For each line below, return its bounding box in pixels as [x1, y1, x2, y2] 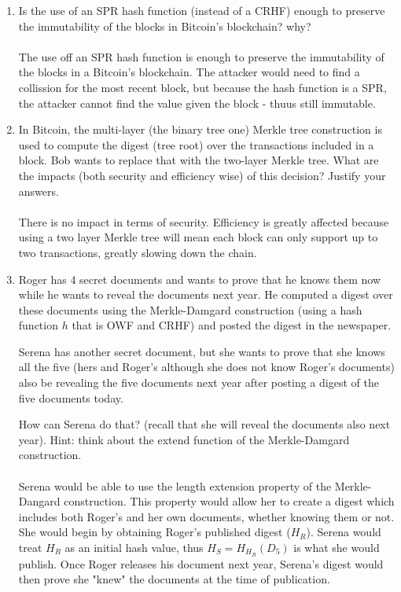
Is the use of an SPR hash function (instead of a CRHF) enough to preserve [18, 2, 385, 18]
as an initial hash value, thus [64, 539, 204, 555]
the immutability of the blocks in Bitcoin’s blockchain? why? [18, 17, 311, 34]
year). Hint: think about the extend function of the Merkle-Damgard [18, 431, 350, 447]
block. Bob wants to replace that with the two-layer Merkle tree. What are [18, 152, 379, 168]
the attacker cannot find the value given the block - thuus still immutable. [18, 94, 376, 111]
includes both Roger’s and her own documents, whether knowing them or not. [18, 508, 395, 524]
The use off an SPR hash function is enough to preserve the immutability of [18, 48, 384, 64]
